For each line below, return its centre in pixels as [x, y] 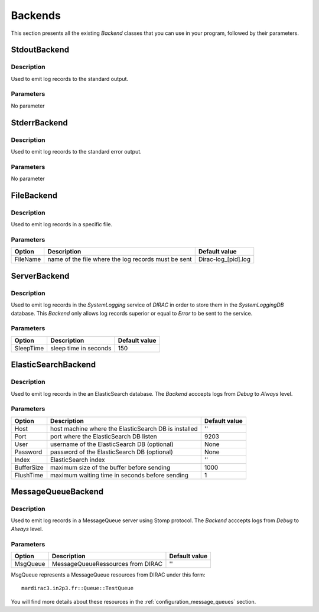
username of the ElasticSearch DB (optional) [112, 444]
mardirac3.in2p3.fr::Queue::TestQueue [78, 588]
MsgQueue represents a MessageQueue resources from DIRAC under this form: [108, 574]
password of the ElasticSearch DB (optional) [112, 452]
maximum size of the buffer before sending [110, 467]
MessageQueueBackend [57, 492]
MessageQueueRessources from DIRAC [107, 564]
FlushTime [29, 475]
